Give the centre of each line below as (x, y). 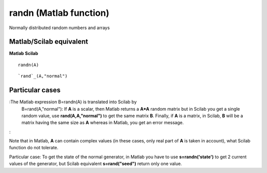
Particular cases (35, 90)
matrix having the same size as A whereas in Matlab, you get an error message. (103, 123)
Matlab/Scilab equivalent (49, 42)
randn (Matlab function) (59, 13)
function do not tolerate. (34, 148)
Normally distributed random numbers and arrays (59, 28)
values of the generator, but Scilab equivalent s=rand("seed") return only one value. (96, 164)
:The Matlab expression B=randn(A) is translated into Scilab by (73, 102)
